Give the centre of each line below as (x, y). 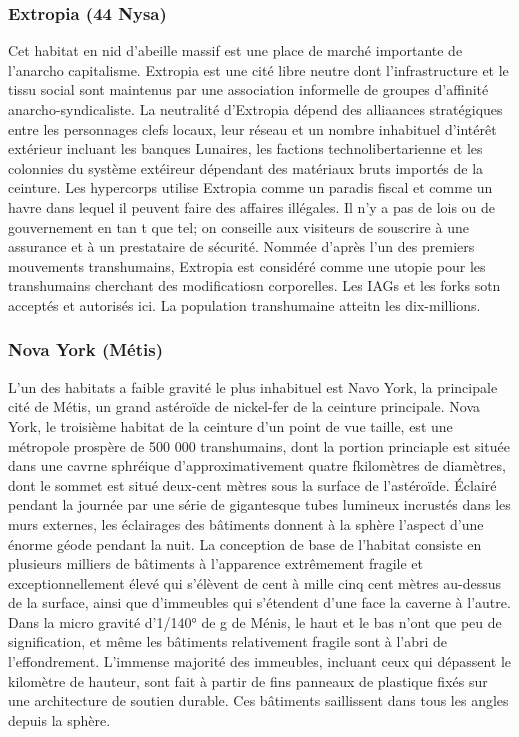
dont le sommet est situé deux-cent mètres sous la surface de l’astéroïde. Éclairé (252, 484)
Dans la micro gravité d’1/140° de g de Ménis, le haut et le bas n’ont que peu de (255, 621)
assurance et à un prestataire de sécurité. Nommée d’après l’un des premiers (241, 246)
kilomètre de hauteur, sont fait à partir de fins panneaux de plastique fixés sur (248, 680)
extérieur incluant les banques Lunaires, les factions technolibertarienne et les (245, 148)
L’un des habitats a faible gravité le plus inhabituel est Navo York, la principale (253, 386)
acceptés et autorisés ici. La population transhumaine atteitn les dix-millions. (244, 304)
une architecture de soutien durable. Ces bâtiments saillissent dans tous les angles (258, 700)
